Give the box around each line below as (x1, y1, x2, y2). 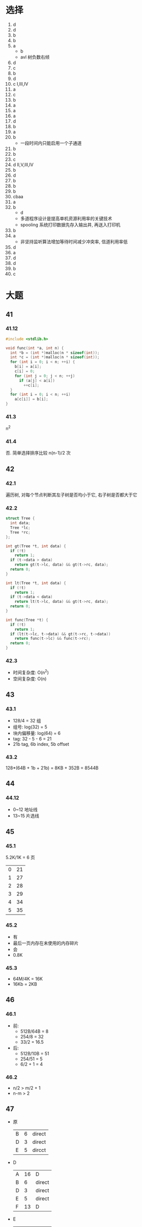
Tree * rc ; (10, 530, 30, 535)
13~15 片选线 (12, 812, 39, 819)
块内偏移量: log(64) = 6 (12, 730, 61, 736)
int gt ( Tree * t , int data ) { (5, 544, 66, 549)
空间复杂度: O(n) (12, 676, 47, 681)
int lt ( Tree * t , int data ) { (5, 580, 66, 586)
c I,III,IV (12, 81, 29, 87)
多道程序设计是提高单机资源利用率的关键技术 (20, 215, 113, 221)
